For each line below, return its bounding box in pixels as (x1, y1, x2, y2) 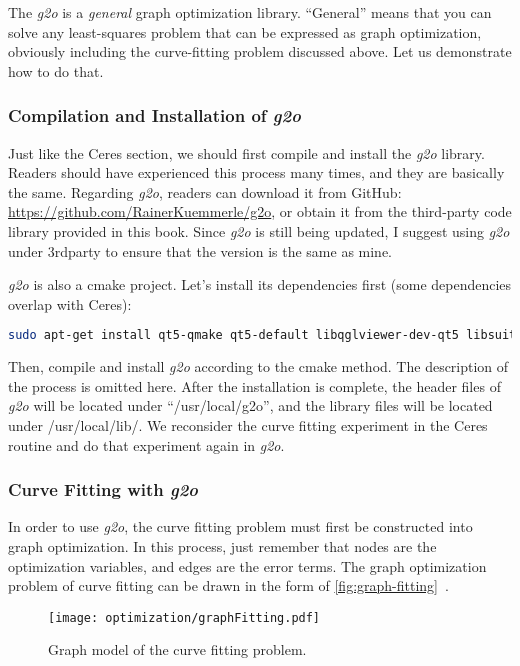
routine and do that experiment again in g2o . (8, 434, 285, 455)
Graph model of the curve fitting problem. (48, 639, 307, 660)
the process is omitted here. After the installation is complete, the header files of (8, 375, 501, 396)
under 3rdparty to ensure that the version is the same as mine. (8, 240, 393, 261)
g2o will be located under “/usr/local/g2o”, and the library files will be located (8, 395, 493, 416)
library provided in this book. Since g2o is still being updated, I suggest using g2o (8, 220, 510, 241)
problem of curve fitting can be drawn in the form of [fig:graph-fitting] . (8, 575, 449, 596)
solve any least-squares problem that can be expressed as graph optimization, (8, 21, 482, 42)
